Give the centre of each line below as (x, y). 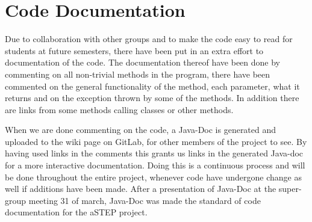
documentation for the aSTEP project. (76, 212)
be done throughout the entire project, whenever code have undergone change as (153, 177)
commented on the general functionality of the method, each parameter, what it (152, 86)
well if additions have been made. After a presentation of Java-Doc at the (141, 189)
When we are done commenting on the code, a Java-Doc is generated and (141, 130)
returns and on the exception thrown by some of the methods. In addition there (152, 98)
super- (290, 189)
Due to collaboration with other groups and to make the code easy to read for (149, 39)
